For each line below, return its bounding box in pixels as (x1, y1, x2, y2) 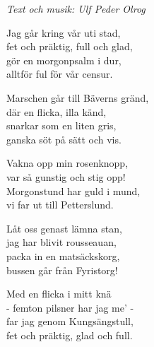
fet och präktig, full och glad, (6, 39, 133, 54)
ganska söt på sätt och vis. (6, 131, 122, 146)
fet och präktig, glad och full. (6, 327, 133, 342)
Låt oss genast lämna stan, (6, 220, 122, 235)
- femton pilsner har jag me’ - (6, 300, 134, 314)
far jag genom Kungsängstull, (6, 314, 134, 329)
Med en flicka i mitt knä (6, 286, 112, 301)
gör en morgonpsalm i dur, (6, 52, 122, 67)
